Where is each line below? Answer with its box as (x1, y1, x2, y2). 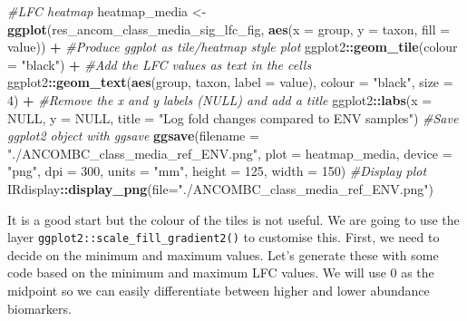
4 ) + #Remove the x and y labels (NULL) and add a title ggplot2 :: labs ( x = (7, 90, 433, 109)
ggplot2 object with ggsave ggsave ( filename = (7, 126, 259, 145)
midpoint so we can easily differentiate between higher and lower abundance (7, 280, 430, 299)
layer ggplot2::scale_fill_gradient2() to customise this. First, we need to (7, 228, 440, 247)
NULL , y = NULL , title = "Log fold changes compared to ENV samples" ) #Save (7, 108, 459, 127)
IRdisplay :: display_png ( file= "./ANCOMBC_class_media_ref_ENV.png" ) (7, 179, 433, 198)
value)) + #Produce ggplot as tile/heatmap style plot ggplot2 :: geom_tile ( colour (7, 37, 458, 56)
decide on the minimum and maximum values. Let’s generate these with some (7, 245, 439, 264)
